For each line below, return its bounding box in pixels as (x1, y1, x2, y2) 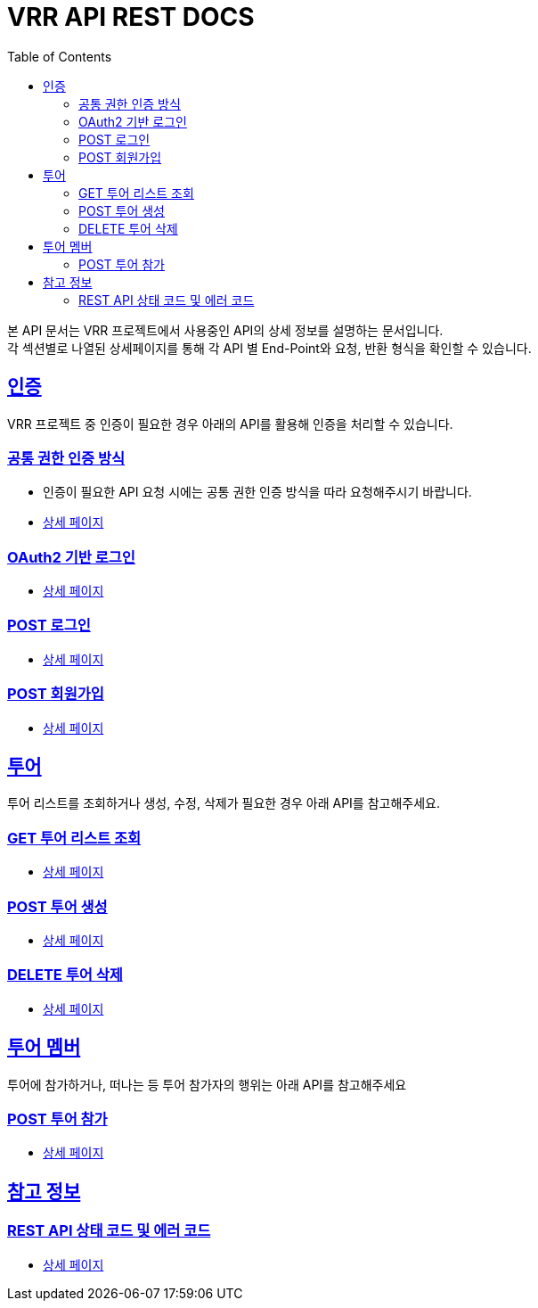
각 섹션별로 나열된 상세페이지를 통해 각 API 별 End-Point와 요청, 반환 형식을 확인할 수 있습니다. (7, 340, 532, 356)
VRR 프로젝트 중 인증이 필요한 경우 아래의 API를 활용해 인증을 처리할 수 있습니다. (7, 415, 453, 432)
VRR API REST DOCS (7, 2, 255, 32)
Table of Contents (7, 48, 112, 64)
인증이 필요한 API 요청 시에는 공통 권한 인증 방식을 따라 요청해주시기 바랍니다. (43, 484, 472, 500)
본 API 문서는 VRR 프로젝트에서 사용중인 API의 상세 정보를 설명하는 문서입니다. (7, 322, 444, 338)
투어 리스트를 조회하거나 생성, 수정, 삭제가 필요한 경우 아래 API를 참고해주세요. (7, 795, 440, 811)
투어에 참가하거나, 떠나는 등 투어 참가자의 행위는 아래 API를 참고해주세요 (7, 1076, 407, 1092)
